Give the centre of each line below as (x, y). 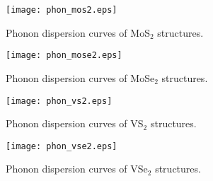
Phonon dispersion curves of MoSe (80, 77)
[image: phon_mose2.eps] (64, 56)
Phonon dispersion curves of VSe (77, 169)
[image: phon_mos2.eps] (62, 10)
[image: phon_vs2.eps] (59, 101)
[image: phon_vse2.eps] (62, 146)
